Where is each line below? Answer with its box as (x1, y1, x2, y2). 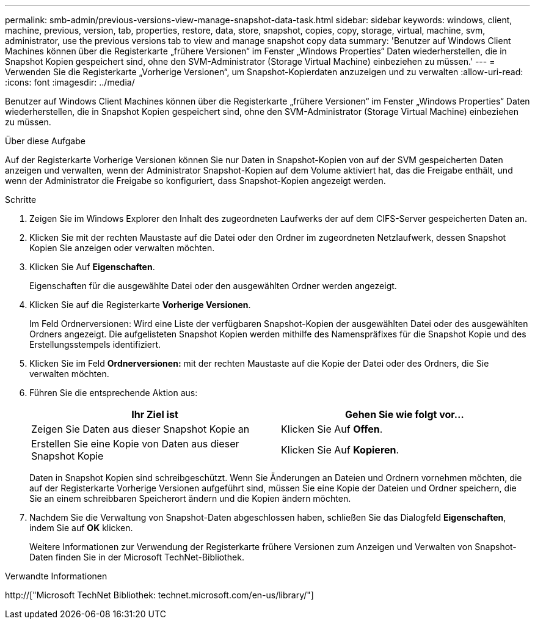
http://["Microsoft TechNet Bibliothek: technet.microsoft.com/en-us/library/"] (5, 590, 314, 600)
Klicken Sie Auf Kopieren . (281, 444, 399, 456)
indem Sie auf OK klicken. (29, 523, 133, 533)
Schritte (5, 194, 37, 205)
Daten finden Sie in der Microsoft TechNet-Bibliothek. (29, 552, 244, 562)
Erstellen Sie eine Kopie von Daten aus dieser (31, 438, 239, 450)
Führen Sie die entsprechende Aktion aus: (29, 387, 198, 398)
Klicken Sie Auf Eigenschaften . (29, 262, 155, 272)
